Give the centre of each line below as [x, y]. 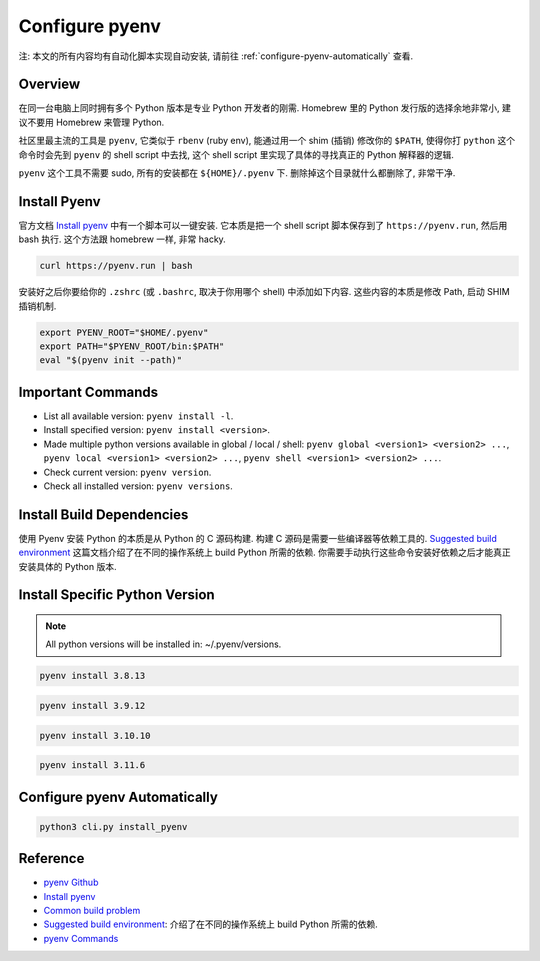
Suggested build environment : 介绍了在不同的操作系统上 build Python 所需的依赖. [211, 924]
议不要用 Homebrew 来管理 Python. [91, 122]
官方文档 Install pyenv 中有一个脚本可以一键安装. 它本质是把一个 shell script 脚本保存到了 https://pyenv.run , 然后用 [263, 225]
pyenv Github [71, 882]
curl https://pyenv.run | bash [116, 266]
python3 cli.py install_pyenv [113, 826]
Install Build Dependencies [103, 514]
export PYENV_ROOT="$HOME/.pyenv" [124, 332]
